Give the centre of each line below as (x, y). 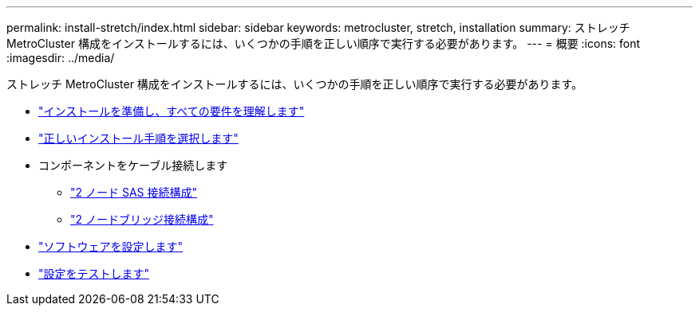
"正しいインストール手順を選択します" (138, 138)
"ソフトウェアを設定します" (111, 246)
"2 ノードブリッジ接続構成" (142, 219)
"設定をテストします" (94, 273)
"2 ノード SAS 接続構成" (134, 192)
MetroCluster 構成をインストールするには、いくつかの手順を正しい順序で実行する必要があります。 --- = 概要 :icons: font (324, 43)
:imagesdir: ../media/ (61, 58)
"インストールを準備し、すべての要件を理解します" (172, 111)
